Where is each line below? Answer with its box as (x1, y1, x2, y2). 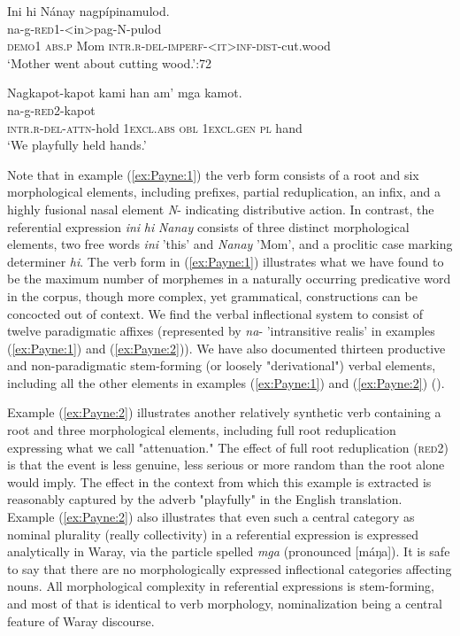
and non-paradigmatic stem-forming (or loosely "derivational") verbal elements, (7, 356, 436, 375)
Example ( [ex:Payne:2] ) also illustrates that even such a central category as (7, 508, 415, 526)
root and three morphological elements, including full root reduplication (7, 421, 396, 439)
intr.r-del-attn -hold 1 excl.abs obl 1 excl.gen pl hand (7, 118, 303, 136)
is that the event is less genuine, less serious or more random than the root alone (7, 455, 445, 474)
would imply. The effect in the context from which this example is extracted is (7, 472, 432, 491)
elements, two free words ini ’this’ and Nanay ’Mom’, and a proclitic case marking (7, 235, 453, 253)
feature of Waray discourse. (7, 611, 155, 630)
